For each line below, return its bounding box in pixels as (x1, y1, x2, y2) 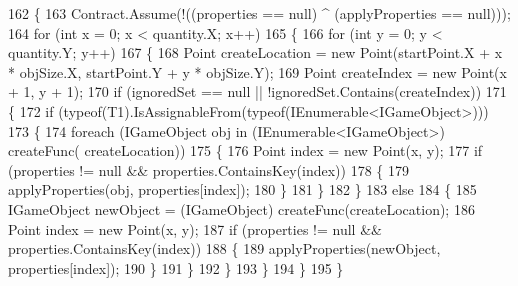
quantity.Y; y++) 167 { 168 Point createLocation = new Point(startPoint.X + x (8, 42, 503, 63)
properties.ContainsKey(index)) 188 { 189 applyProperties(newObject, (8, 238, 441, 259)
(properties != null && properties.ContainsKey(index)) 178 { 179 (8, 159, 409, 180)
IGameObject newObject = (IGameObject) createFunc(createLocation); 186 (8, 198, 475, 219)
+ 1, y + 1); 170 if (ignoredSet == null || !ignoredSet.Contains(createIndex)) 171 (8, 81, 507, 102)
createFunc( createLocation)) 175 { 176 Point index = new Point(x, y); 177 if (8, 140, 483, 161)
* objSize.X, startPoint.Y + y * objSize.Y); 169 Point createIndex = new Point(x (8, 61, 507, 82)
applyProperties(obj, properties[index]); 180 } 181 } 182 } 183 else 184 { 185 (8, 179, 477, 200)
